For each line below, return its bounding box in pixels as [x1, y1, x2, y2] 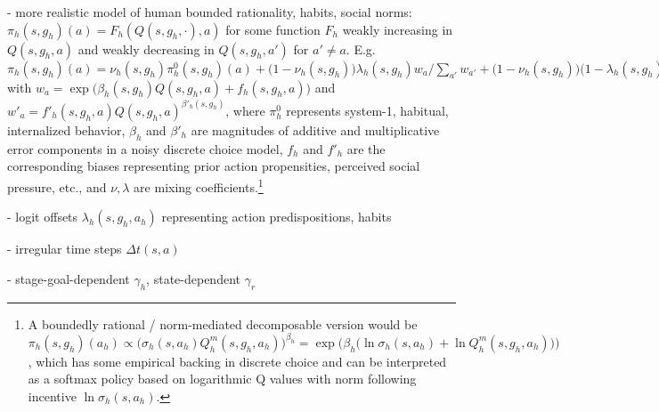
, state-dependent [146, 269, 240, 287]
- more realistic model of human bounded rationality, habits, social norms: [7, 3, 412, 20]
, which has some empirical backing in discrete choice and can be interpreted [28, 351, 447, 370]
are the [346, 139, 386, 158]
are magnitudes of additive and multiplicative [191, 121, 440, 140]
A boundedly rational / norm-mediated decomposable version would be [28, 314, 418, 333]
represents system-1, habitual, [286, 101, 449, 120]
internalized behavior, [7, 121, 126, 140]
